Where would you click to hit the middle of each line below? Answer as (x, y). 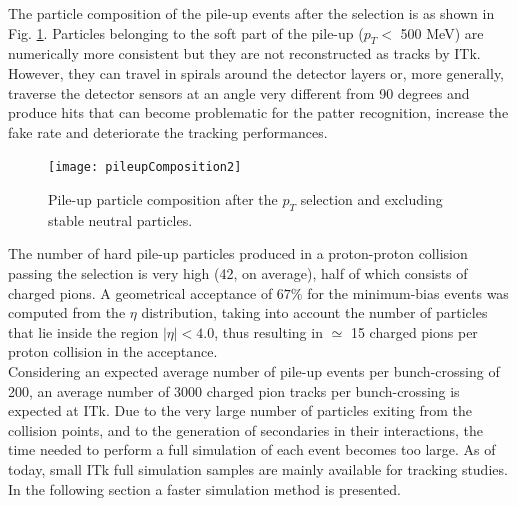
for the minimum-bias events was (408, 292)
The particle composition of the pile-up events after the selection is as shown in (251, 13)
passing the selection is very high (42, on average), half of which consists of (238, 273)
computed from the (67, 312)
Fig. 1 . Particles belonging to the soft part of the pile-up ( (186, 32)
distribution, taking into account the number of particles (314, 312)
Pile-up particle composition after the (163, 199)
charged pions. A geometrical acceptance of (140, 292)
